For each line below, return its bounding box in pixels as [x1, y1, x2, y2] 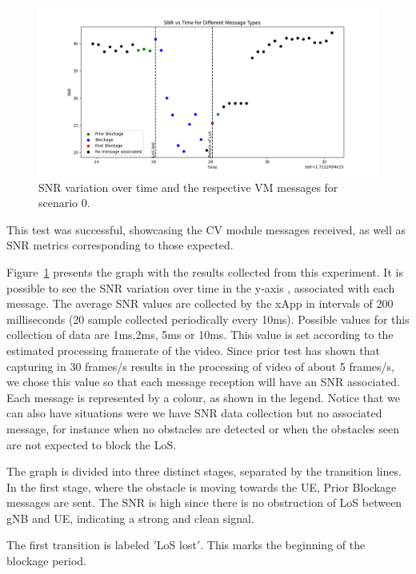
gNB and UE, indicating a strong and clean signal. [6, 509, 254, 526]
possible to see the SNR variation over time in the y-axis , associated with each [6, 279, 395, 296]
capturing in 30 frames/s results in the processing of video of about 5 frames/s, [6, 357, 394, 374]
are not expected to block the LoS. [6, 436, 177, 452]
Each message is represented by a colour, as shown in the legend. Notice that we [6, 389, 400, 405]
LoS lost [156, 536, 197, 553]
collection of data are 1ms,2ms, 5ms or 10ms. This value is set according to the [6, 326, 394, 343]
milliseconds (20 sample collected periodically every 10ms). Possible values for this [6, 310, 410, 327]
